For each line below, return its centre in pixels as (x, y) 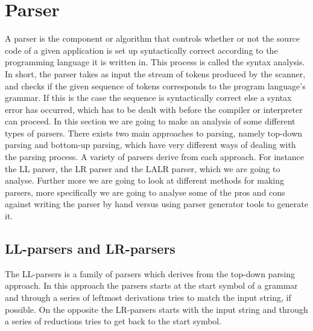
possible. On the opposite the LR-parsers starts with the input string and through (156, 309)
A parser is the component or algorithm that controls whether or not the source (153, 38)
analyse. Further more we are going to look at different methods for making (144, 180)
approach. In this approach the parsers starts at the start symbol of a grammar (151, 285)
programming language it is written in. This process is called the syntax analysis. (155, 62)
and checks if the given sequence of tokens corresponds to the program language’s (155, 85)
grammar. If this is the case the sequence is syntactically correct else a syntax (148, 98)
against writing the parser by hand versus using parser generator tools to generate (156, 204)
